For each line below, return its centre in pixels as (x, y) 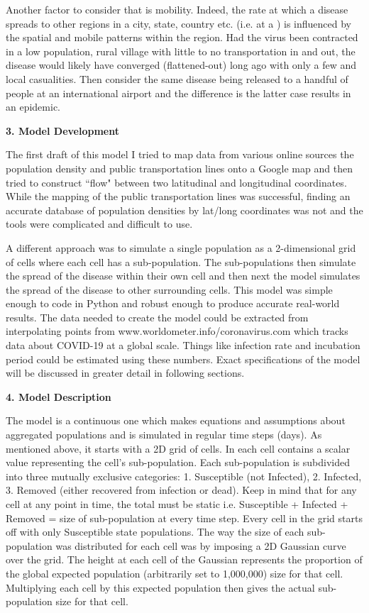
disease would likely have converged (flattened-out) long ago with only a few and (181, 65)
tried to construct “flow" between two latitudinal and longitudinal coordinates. (176, 182)
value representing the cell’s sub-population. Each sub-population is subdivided (178, 462)
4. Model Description (59, 396)
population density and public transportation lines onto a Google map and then (179, 168)
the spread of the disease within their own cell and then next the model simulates (183, 276)
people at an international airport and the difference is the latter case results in (178, 93)
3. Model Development (62, 130)
